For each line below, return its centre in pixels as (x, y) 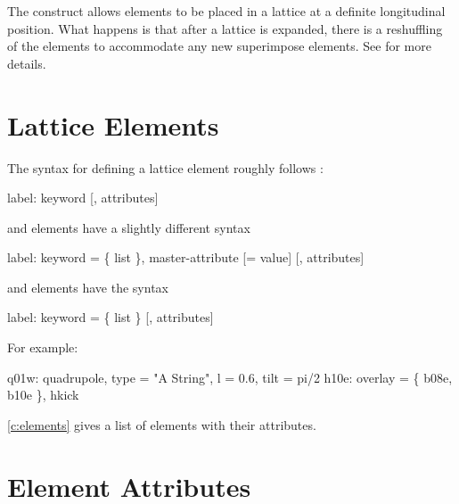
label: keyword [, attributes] (83, 198)
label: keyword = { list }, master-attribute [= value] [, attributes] (186, 257)
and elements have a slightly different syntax (129, 227)
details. (27, 63)
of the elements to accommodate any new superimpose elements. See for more (219, 46)
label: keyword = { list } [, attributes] (111, 317)
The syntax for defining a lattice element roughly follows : (165, 167)
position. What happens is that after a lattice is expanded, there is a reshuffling (225, 28)
